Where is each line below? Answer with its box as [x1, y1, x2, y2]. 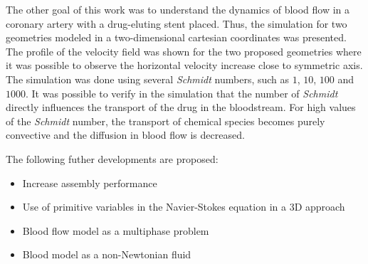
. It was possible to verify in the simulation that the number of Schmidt [26, 85, 338, 100]
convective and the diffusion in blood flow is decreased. [6, 127, 245, 142]
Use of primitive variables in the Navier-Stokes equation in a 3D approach [22, 199, 345, 214]
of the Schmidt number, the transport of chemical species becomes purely [6, 113, 325, 128]
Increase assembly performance [22, 175, 157, 190]
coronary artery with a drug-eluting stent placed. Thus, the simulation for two [6, 16, 347, 31]
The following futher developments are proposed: [6, 151, 219, 166]
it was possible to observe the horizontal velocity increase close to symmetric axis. [6, 58, 363, 73]
